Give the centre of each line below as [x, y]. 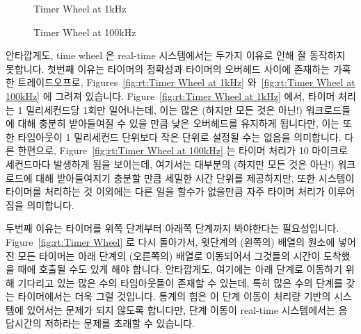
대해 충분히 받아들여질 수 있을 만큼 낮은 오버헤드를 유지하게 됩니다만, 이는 [179, 123]
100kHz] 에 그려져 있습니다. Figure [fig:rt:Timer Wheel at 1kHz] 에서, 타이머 [170, 95]
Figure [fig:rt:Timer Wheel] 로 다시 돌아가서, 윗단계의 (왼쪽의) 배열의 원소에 [170, 241]
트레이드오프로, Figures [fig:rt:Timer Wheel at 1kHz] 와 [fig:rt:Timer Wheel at [186, 82]
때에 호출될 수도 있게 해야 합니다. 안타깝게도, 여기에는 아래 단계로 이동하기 [180, 269]
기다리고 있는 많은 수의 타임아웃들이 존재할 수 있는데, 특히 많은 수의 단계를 [180, 282]
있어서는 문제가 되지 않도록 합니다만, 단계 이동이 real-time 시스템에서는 [181, 309]
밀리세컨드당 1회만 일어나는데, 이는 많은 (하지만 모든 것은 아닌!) [165, 109]
